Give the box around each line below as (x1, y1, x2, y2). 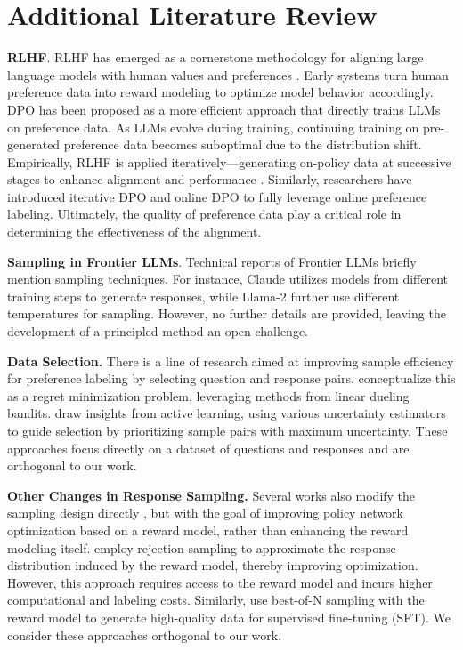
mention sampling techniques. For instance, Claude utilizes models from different (7, 269, 448, 288)
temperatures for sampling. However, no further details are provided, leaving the (7, 304, 446, 323)
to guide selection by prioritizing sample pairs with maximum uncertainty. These (7, 421, 448, 439)
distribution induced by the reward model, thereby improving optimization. (7, 556, 418, 574)
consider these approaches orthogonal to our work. (7, 625, 282, 644)
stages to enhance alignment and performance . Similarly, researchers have (7, 170, 412, 189)
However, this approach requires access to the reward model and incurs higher (7, 573, 433, 591)
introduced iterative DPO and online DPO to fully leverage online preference (7, 187, 427, 205)
